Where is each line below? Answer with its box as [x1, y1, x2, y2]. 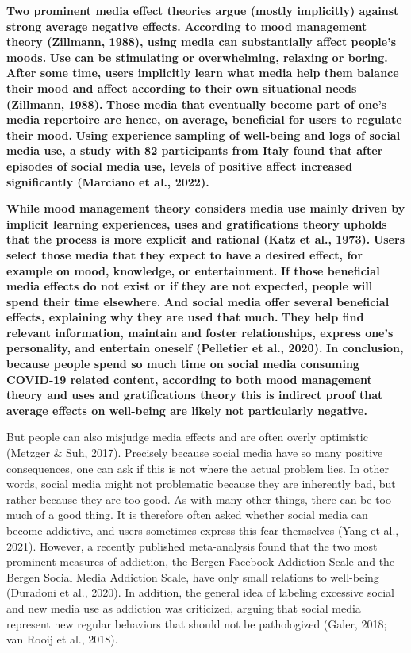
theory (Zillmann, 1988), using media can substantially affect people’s [6, 33, 397, 50]
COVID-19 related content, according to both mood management [6, 371, 372, 387]
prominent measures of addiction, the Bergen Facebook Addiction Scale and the [6, 553, 395, 570]
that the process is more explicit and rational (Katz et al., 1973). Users [6, 231, 405, 248]
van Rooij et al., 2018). [6, 631, 118, 647]
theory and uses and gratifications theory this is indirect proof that [6, 386, 383, 403]
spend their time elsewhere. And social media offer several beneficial [6, 293, 390, 309]
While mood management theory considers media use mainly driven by [6, 200, 405, 217]
